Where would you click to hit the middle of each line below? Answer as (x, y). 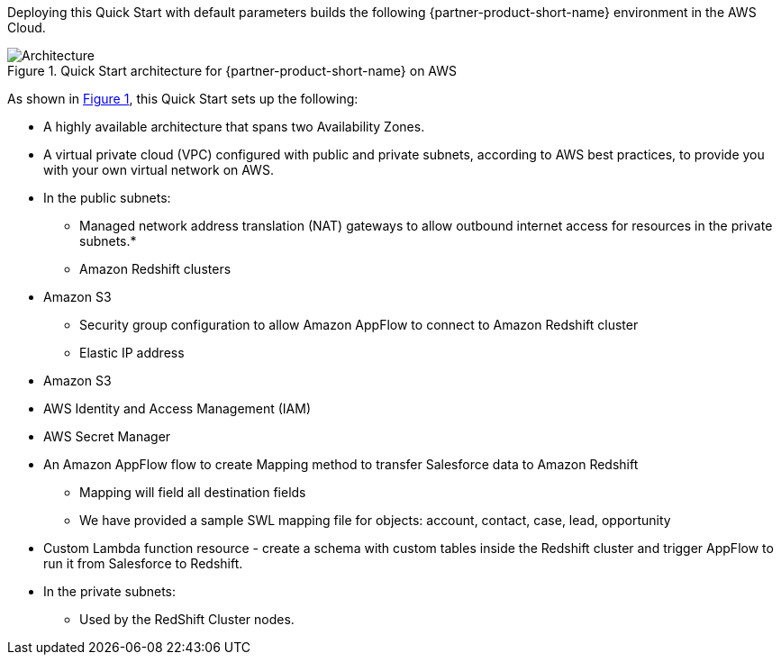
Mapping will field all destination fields (193, 492)
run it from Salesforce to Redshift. (143, 563)
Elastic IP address (132, 353)
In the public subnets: (107, 198)
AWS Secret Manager (107, 436)
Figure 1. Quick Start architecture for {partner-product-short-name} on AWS (232, 71)
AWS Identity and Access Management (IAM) (177, 408)
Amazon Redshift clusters (155, 269)
